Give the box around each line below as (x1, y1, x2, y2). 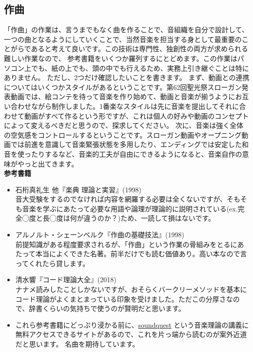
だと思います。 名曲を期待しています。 (15, 339, 139, 349)
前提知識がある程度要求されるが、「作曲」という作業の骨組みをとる (15, 239, 231, 249)
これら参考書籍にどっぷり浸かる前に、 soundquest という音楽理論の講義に (15, 319, 249, 330)
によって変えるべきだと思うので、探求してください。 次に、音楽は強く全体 (4, 120, 244, 130)
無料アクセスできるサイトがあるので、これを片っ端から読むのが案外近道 (15, 329, 247, 339)
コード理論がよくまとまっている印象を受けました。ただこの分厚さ (15, 293, 226, 304)
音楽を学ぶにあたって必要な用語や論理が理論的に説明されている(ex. (22, 203, 238, 213)
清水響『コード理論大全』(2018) (15, 274, 117, 285)
